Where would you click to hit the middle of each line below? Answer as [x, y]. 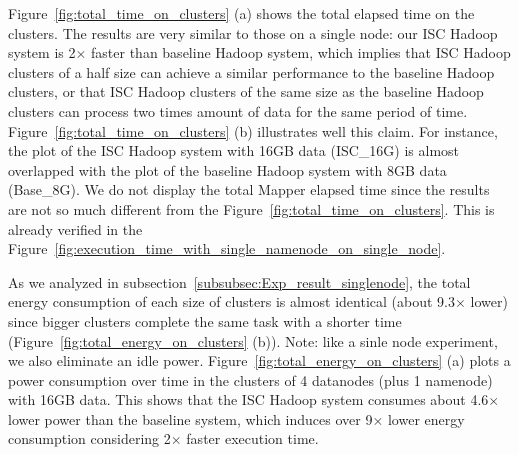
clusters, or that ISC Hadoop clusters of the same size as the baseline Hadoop [246, 91]
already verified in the [75, 228]
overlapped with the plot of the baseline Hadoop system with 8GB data [227, 169]
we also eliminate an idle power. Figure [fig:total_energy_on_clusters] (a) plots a [259, 360]
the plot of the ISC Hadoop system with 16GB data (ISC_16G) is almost [234, 150]
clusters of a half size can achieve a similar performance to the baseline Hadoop [251, 71]
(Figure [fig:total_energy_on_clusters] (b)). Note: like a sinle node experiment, [253, 340]
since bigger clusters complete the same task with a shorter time [205, 320]
